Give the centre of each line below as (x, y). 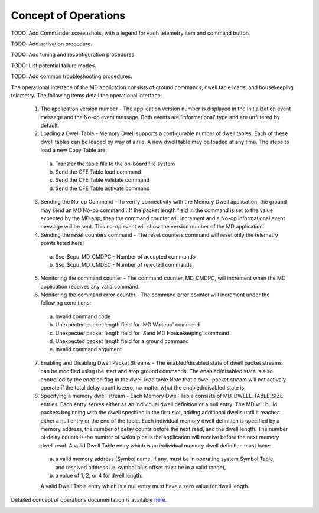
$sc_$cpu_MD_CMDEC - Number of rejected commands (124, 264)
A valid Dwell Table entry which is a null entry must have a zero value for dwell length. (145, 486)
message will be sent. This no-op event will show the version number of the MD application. (152, 227)
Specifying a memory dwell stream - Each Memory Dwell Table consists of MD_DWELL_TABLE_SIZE (162, 396)
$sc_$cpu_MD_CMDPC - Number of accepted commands (125, 256)
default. (50, 125)
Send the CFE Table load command (98, 172)
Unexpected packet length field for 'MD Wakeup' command (128, 325)
